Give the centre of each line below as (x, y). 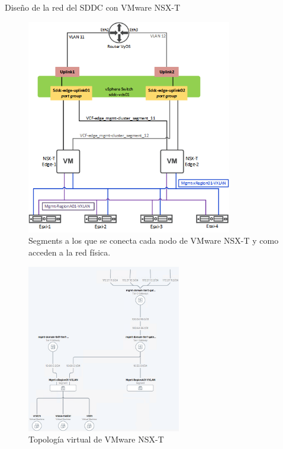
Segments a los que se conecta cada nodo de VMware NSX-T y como (154, 240)
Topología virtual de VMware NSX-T (96, 439)
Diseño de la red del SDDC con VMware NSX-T (93, 7)
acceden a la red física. (70, 252)
